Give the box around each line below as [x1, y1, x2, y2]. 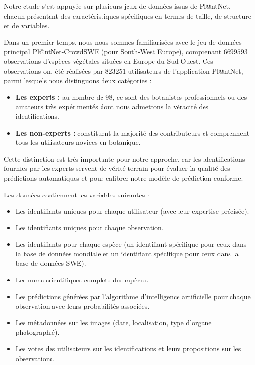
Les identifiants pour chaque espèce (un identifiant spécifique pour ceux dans [15, 239, 247, 249]
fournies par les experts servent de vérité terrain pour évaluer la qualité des [4, 163, 230, 173]
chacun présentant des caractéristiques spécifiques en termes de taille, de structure [4, 10, 252, 21]
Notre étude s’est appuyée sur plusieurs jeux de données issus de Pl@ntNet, [4, 1, 230, 11]
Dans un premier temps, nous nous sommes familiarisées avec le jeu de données [4, 36, 242, 47]
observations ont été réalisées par [4, 65, 103, 76]
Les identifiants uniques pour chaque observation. [15, 222, 164, 232]
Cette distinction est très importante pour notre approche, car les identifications [4, 153, 245, 164]
